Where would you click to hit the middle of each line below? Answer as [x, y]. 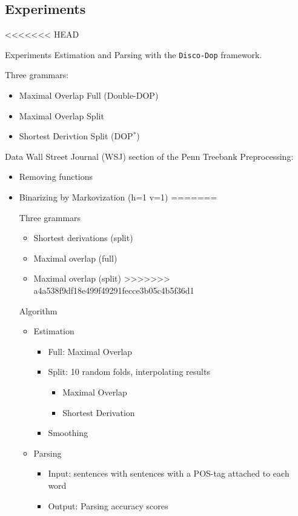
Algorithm [38, 310]
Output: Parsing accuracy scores [108, 505]
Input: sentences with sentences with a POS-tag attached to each [169, 473]
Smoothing [68, 433]
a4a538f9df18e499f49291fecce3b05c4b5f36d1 [114, 290]
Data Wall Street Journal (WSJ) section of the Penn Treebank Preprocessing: [149, 156]
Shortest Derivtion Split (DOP [76, 136]
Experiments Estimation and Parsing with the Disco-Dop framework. [134, 54]
